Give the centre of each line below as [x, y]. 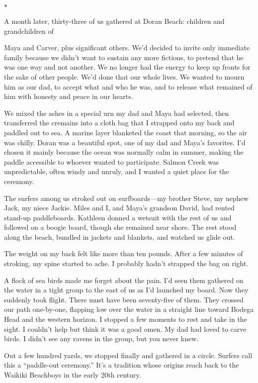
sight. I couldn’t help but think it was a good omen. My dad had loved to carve [125, 329]
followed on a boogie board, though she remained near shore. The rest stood [120, 227]
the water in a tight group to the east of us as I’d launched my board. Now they [126, 290]
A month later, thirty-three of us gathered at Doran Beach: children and [114, 21]
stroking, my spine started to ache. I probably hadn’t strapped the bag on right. [126, 263]
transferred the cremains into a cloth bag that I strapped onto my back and [119, 123]
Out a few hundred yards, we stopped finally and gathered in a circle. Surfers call [128, 355]
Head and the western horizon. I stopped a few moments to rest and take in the [126, 319]
